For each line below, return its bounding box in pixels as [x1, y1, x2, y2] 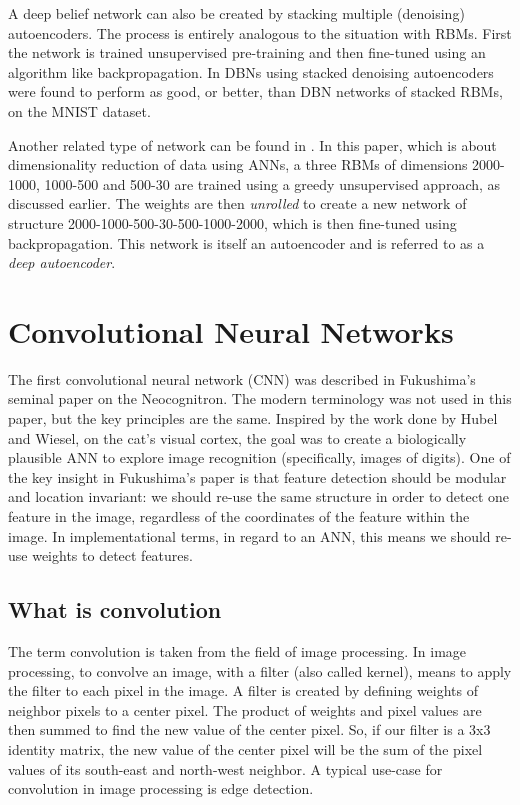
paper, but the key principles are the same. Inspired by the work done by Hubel [8, 408, 498, 429]
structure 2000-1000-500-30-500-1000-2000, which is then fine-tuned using [8, 212, 457, 233]
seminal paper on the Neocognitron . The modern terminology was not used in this [8, 388, 512, 409]
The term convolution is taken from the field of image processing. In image [8, 640, 467, 661]
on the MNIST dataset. [8, 100, 151, 121]
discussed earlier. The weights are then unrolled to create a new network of [8, 193, 467, 214]
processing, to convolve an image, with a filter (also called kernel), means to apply [8, 660, 512, 681]
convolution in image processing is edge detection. [8, 778, 314, 799]
